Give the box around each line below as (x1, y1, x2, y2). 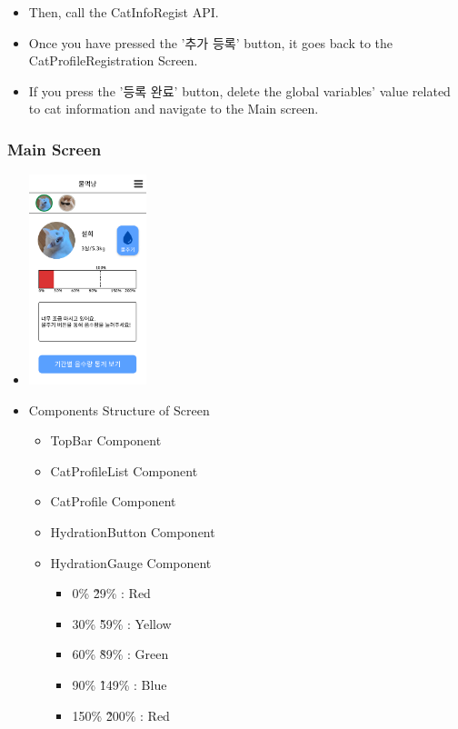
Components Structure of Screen (28, 400, 210, 419)
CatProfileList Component (50, 461, 198, 480)
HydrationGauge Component (50, 553, 212, 572)
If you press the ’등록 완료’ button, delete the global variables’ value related (28, 81, 451, 100)
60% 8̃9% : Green (72, 644, 169, 664)
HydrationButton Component (50, 522, 215, 541)
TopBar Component (50, 431, 162, 450)
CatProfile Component (50, 492, 176, 511)
